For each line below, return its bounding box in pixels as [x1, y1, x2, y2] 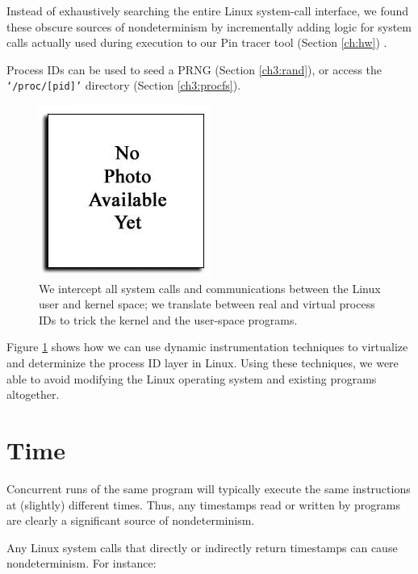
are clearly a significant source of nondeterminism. [6, 512, 255, 529]
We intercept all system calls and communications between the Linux [39, 279, 381, 296]
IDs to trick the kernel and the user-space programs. [39, 311, 298, 328]
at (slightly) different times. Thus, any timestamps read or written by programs [6, 496, 400, 513]
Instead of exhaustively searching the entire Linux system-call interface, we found [6, 2, 409, 19]
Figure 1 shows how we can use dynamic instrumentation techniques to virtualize [6, 338, 408, 355]
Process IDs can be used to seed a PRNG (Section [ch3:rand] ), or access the [6, 61, 382, 78]
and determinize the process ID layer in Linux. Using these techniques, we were [6, 354, 399, 371]
